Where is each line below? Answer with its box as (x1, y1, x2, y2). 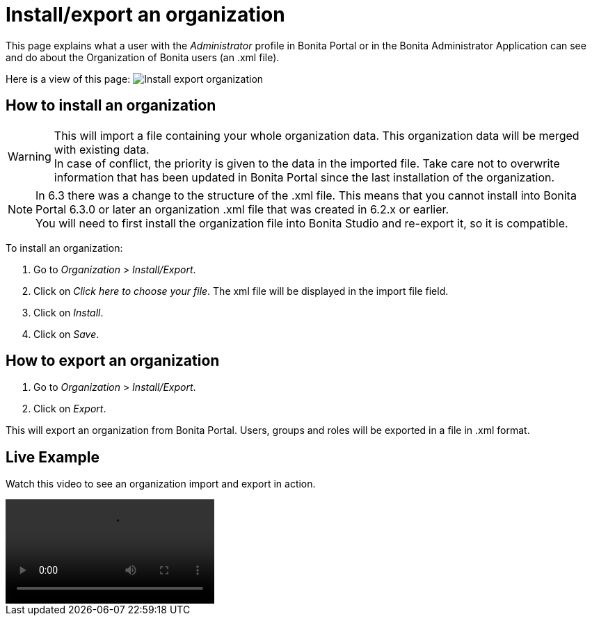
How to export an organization (6, 352, 220, 370)
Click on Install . (33, 306, 104, 318)
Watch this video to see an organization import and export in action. (6, 478, 316, 490)
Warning (8, 149, 51, 163)
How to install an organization (6, 97, 216, 115)
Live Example (6, 448, 99, 466)
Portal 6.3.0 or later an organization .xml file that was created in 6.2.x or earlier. (35, 202, 449, 216)
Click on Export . (33, 403, 106, 415)
